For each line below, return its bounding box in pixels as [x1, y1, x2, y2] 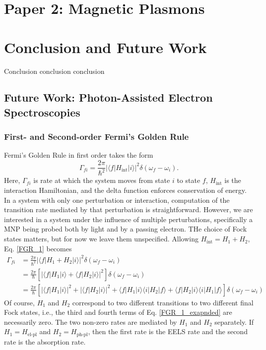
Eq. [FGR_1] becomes [4, 243, 72, 253]
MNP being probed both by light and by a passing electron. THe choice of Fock [4, 224, 247, 234]
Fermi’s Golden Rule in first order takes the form [4, 150, 153, 160]
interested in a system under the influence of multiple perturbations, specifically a [4, 214, 253, 224]
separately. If [214, 316, 254, 327]
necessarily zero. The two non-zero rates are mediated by [4, 316, 177, 327]
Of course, [4, 297, 35, 307]
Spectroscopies [4, 104, 80, 119]
